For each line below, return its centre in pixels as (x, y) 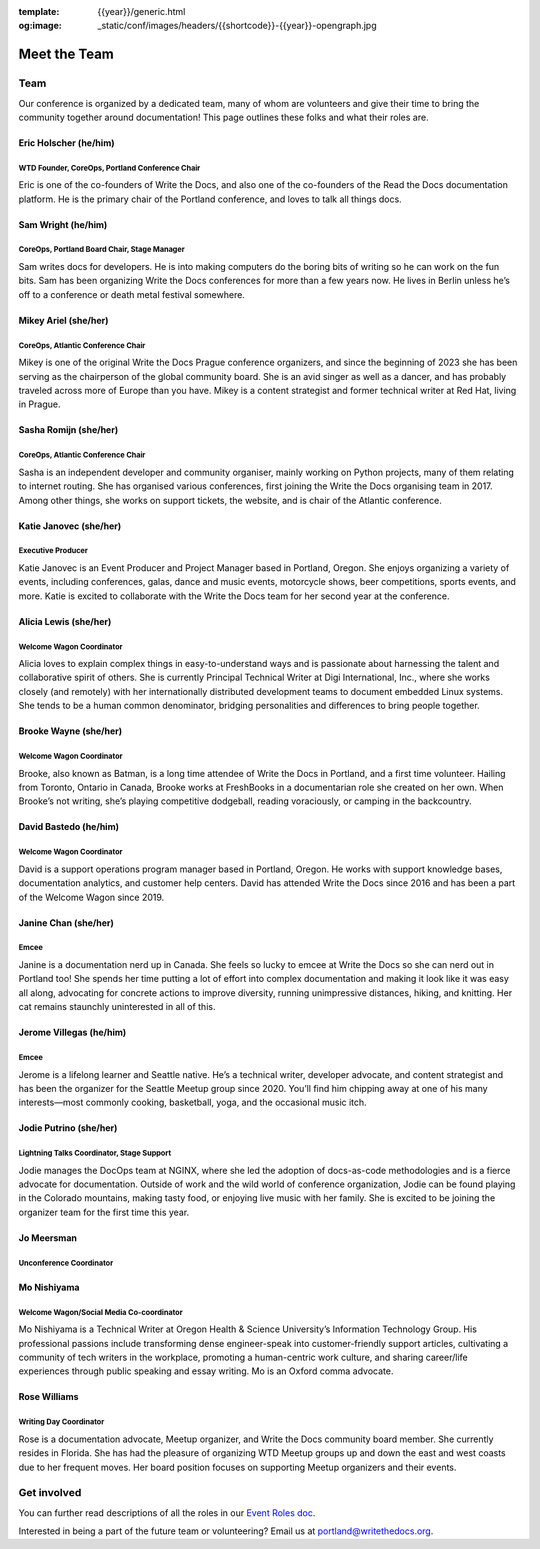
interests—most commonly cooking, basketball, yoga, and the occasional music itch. (192, 1102)
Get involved (50, 1493)
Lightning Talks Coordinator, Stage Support (95, 1153)
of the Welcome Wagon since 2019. (91, 897)
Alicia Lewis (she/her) (65, 621)
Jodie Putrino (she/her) (68, 1128)
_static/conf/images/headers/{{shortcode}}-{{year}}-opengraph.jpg (237, 26)
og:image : (40, 26)
